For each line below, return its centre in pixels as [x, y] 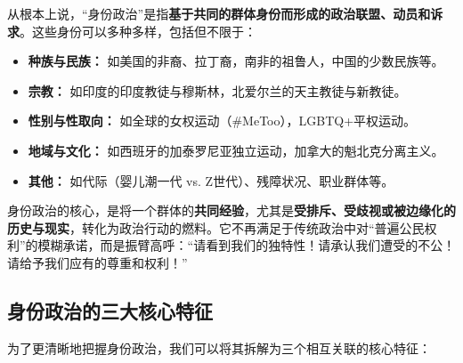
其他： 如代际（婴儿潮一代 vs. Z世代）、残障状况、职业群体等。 [211, 180]
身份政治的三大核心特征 [110, 310]
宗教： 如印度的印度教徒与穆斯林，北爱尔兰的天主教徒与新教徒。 [217, 90]
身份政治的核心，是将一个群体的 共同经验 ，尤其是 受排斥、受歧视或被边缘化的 [231, 210]
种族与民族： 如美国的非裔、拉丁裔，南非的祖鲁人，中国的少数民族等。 [236, 61]
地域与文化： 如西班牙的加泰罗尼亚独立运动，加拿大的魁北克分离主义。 [236, 150]
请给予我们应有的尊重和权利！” [97, 262]
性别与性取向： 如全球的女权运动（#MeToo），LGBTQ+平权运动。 [222, 121]
